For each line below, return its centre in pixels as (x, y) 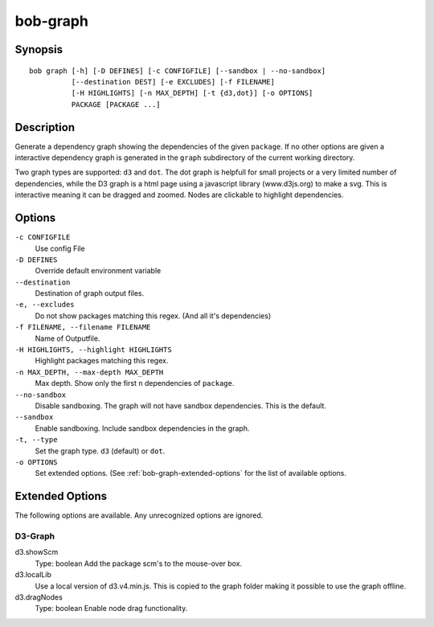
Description (45, 127)
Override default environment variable (98, 271)
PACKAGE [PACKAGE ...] (116, 104)
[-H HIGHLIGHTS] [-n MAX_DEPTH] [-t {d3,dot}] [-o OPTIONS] (192, 93)
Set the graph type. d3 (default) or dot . (100, 451)
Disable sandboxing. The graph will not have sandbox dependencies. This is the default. (181, 405)
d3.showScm (37, 552)
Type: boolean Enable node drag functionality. (111, 609)
